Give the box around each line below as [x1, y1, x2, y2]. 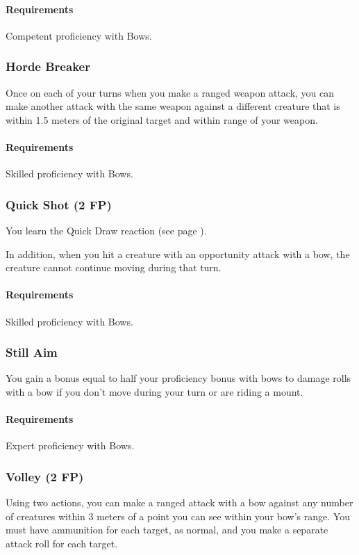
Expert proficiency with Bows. [6, 438, 135, 453]
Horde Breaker [6, 58, 90, 75]
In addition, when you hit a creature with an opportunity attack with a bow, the [6, 246, 350, 261]
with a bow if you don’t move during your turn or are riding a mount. [6, 384, 303, 399]
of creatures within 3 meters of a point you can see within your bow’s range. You [6, 508, 350, 523]
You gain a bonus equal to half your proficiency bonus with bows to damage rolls [6, 371, 351, 385]
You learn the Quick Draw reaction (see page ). [6, 223, 207, 237]
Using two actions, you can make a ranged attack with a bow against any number [6, 495, 353, 510]
